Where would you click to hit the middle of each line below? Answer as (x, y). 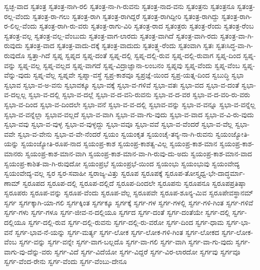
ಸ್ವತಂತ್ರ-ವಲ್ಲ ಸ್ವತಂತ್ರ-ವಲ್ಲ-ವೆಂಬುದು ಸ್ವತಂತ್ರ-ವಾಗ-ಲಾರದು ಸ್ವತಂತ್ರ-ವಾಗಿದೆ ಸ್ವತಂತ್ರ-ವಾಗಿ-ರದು (111, 35)
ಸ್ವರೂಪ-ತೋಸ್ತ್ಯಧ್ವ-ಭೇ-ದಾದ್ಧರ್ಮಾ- (205, 173)
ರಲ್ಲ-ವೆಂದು (17, 16)
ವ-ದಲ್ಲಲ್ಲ (15, 94)
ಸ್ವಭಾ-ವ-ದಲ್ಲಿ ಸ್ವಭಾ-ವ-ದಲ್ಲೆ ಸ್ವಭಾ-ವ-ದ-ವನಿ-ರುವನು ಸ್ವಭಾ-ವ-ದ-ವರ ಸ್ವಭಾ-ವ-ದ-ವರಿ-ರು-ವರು (139, 94)
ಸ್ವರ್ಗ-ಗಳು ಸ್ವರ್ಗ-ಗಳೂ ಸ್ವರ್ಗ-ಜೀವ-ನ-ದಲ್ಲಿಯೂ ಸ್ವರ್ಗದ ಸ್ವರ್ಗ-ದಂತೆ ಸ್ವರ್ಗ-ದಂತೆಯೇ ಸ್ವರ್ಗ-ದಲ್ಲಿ (117, 212)
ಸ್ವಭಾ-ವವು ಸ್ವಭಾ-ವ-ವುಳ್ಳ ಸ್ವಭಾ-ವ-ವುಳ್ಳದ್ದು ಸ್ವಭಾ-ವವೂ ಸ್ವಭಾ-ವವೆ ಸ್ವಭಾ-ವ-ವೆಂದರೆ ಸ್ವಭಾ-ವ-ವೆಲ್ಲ (118, 124)
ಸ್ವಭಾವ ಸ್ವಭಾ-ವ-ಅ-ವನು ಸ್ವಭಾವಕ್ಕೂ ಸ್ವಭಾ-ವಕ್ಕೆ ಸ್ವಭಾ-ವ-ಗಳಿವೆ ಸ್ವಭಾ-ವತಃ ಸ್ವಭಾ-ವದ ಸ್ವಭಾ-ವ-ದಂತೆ (122, 84)
